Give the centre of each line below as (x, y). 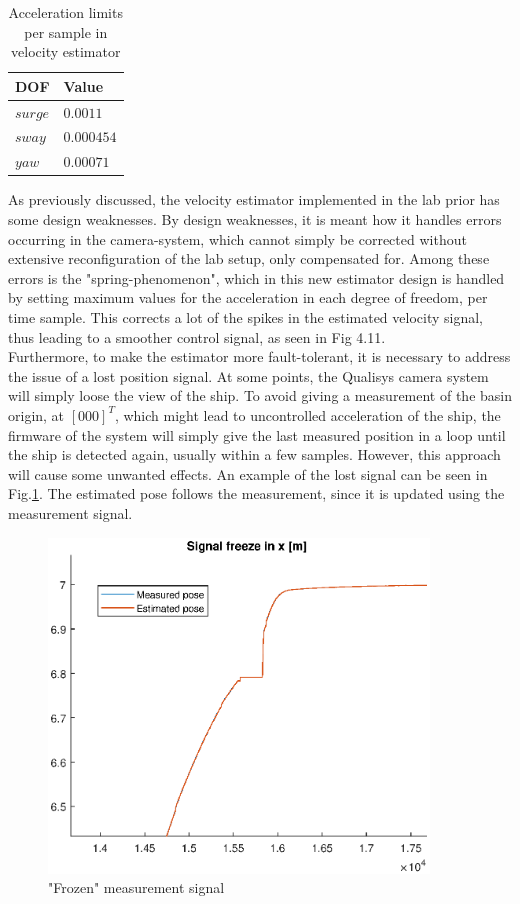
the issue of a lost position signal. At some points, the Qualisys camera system (248, 375)
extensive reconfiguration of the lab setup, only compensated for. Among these (249, 258)
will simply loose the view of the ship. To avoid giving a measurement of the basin (260, 395)
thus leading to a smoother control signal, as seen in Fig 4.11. (197, 336)
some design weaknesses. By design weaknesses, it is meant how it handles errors (255, 219)
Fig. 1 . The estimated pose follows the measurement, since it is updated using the (256, 493)
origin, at (36, 414)
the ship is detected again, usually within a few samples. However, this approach (254, 454)
